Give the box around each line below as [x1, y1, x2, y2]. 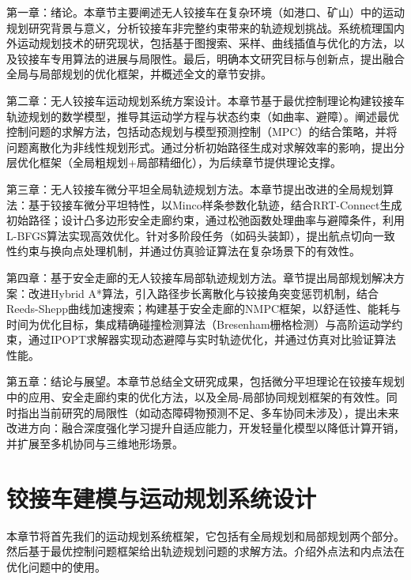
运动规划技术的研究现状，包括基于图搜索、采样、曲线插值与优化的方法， [17, 35, 394, 51]
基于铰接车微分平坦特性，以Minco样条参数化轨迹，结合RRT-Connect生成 [28, 196, 402, 213]
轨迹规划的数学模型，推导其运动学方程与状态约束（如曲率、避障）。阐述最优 [6, 107, 399, 124]
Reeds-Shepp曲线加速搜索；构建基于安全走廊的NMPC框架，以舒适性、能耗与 [6, 300, 402, 317]
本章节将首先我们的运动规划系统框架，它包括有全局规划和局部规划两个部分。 [6, 527, 405, 544]
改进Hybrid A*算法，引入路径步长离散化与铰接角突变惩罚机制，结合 [28, 284, 379, 301]
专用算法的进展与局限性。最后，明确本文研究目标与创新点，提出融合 [50, 50, 405, 66]
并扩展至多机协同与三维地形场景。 [6, 435, 183, 451]
